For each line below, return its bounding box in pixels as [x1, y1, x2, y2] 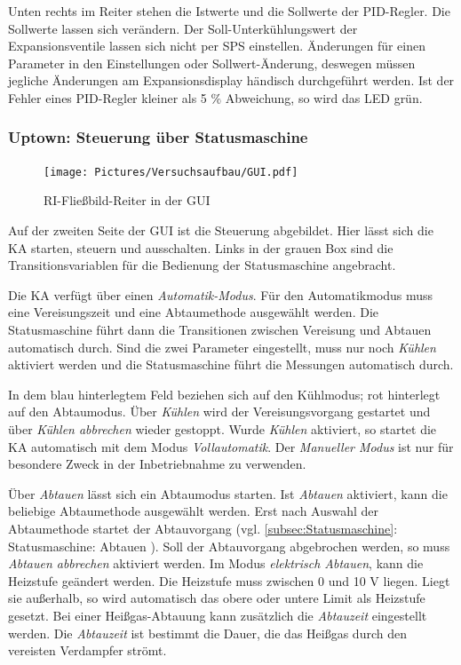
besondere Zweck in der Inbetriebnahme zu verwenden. [8, 455, 306, 473]
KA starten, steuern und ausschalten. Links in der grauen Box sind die [8, 238, 393, 257]
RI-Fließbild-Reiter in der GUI [44, 191, 211, 210]
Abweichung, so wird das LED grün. [225, 88, 423, 107]
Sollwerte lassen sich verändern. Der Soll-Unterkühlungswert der [8, 19, 358, 37]
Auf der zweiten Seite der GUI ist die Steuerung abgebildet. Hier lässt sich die [8, 221, 433, 240]
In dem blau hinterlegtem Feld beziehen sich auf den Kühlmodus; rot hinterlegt [8, 384, 441, 403]
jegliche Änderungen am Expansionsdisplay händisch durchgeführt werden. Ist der [8, 71, 455, 90]
